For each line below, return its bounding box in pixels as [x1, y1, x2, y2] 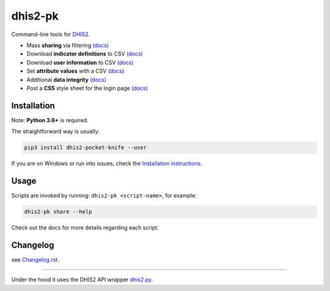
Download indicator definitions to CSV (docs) [26, 50, 143, 57]
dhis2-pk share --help [24, 208, 92, 215]
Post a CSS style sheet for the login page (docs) [26, 84, 148, 92]
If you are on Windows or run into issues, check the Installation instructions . [11, 160, 202, 168]
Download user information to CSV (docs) [26, 59, 134, 66]
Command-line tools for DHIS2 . [11, 31, 90, 38]
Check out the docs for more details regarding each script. [11, 224, 159, 232]
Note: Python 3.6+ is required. [11, 116, 89, 123]
